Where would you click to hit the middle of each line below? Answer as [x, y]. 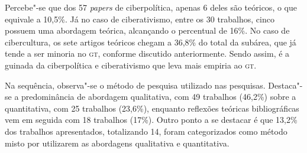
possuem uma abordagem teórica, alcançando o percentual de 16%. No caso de [147, 30]
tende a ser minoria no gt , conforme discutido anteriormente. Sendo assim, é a [147, 53]
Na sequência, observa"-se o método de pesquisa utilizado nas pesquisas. [135, 85]
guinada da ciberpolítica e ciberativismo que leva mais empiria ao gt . [131, 65]
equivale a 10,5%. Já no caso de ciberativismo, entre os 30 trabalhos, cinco [140, 19]
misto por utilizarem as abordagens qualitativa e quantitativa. [117, 143]
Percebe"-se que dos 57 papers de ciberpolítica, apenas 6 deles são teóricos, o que [151, 7]
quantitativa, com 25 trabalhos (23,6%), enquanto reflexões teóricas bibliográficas [152, 108]
